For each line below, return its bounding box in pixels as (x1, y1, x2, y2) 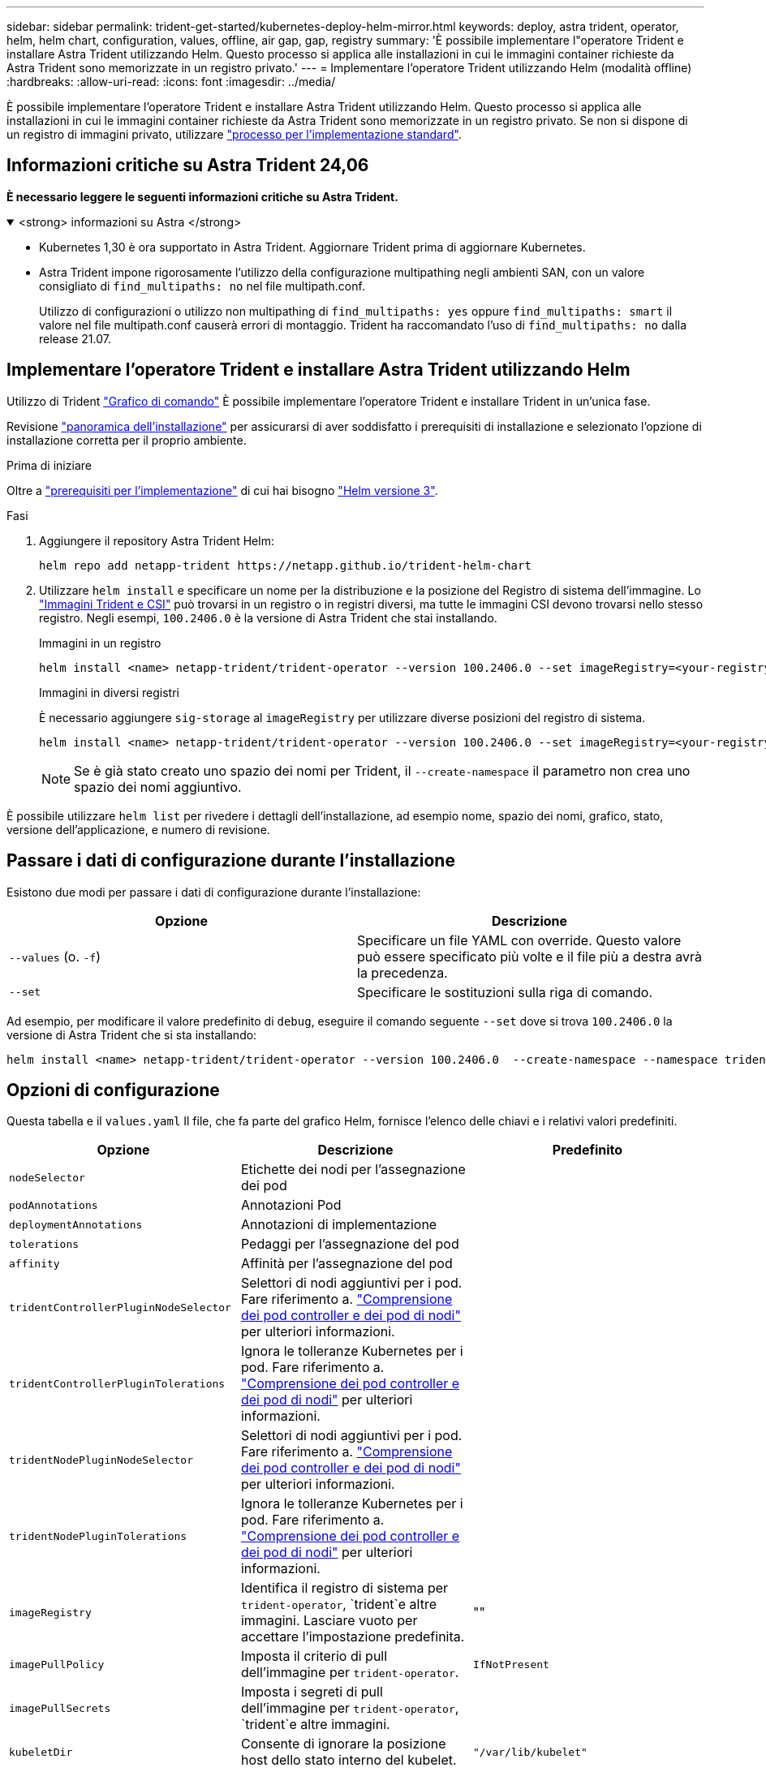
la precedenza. (357, 964, 448, 981)
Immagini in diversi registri (39, 685, 179, 699)
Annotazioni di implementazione (240, 1216, 437, 1233)
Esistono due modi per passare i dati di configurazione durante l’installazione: (6, 884, 421, 899)
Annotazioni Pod (240, 1197, 342, 1214)
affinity (9, 1257, 60, 1270)
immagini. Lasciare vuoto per (240, 1612, 418, 1629)
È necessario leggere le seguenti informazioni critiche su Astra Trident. (6, 189, 398, 204)
